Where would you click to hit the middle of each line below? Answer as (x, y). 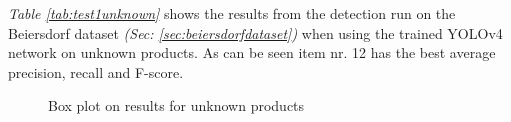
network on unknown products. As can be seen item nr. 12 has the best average (252, 52)
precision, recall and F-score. (96, 71)
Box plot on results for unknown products (176, 105)
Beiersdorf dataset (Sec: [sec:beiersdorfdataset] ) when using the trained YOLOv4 (255, 32)
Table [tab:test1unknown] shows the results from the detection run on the (232, 13)
